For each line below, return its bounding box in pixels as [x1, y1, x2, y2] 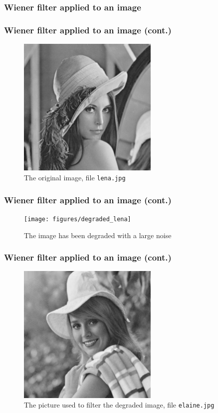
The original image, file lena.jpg [24, 172, 126, 183]
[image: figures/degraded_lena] [24, 215, 131, 223]
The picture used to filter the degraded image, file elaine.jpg [24, 400, 215, 410]
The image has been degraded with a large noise [24, 230, 172, 240]
